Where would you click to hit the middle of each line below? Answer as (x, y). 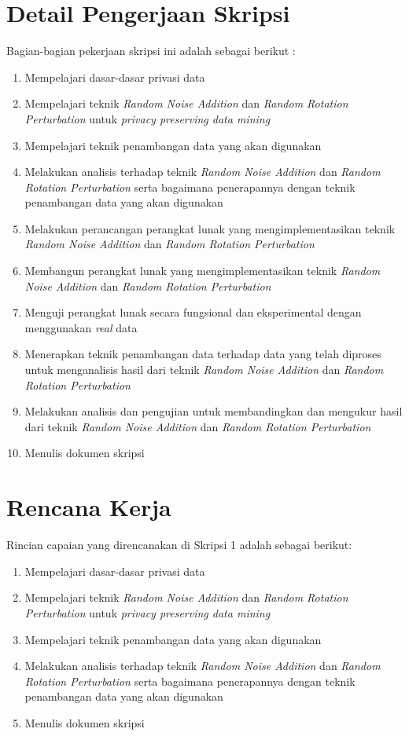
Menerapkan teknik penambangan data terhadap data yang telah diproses (203, 354)
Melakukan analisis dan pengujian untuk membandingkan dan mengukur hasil (214, 411)
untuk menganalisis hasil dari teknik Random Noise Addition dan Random (204, 370)
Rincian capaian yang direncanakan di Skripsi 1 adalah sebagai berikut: (179, 545)
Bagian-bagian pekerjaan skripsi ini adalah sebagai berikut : (151, 51)
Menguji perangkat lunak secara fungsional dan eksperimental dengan (193, 312)
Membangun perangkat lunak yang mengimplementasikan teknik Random (203, 271)
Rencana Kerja (89, 507)
